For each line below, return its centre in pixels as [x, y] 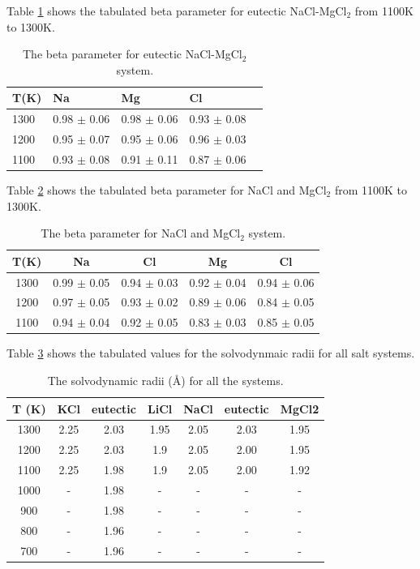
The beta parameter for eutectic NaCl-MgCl [132, 54]
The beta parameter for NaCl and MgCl [141, 233]
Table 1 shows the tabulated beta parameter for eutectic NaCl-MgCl [177, 11]
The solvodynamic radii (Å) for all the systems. [165, 380]
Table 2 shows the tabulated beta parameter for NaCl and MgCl [167, 190]
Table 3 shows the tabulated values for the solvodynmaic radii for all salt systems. [211, 353]
